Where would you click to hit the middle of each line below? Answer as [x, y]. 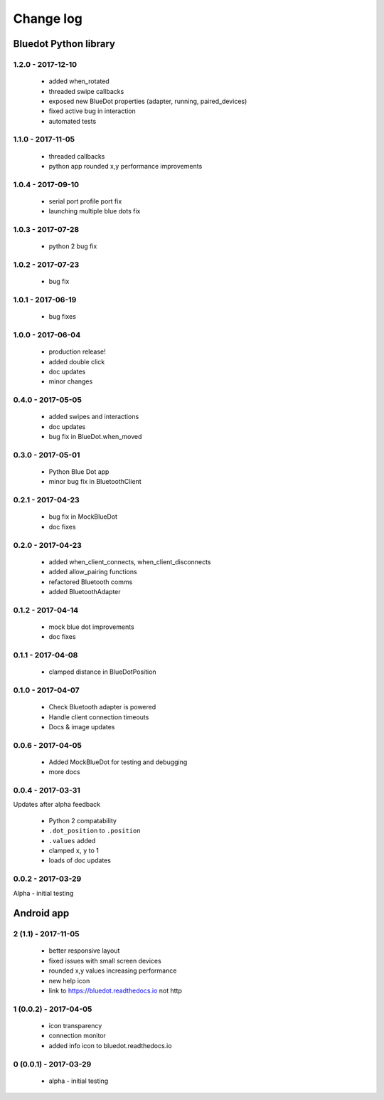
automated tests [73, 121]
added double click [77, 361]
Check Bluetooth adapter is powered [102, 707]
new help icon [69, 980]
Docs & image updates [82, 726]
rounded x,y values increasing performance [113, 971]
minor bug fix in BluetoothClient [95, 482]
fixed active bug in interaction [92, 111]
